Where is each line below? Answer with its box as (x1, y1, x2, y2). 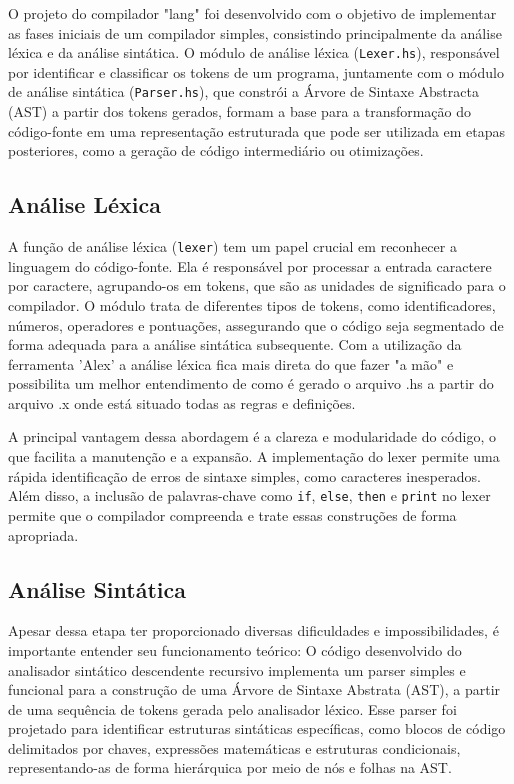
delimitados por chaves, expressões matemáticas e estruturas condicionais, (8, 737, 461, 758)
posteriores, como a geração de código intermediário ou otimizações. (8, 140, 424, 161)
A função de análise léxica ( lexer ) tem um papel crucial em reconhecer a (8, 236, 457, 257)
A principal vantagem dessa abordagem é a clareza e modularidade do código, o (8, 426, 496, 447)
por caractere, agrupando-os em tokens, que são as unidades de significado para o (8, 275, 506, 296)
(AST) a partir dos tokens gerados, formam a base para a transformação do (8, 101, 472, 122)
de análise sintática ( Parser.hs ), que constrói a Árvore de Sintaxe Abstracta (8, 81, 479, 102)
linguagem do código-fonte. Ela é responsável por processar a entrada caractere (8, 255, 492, 276)
